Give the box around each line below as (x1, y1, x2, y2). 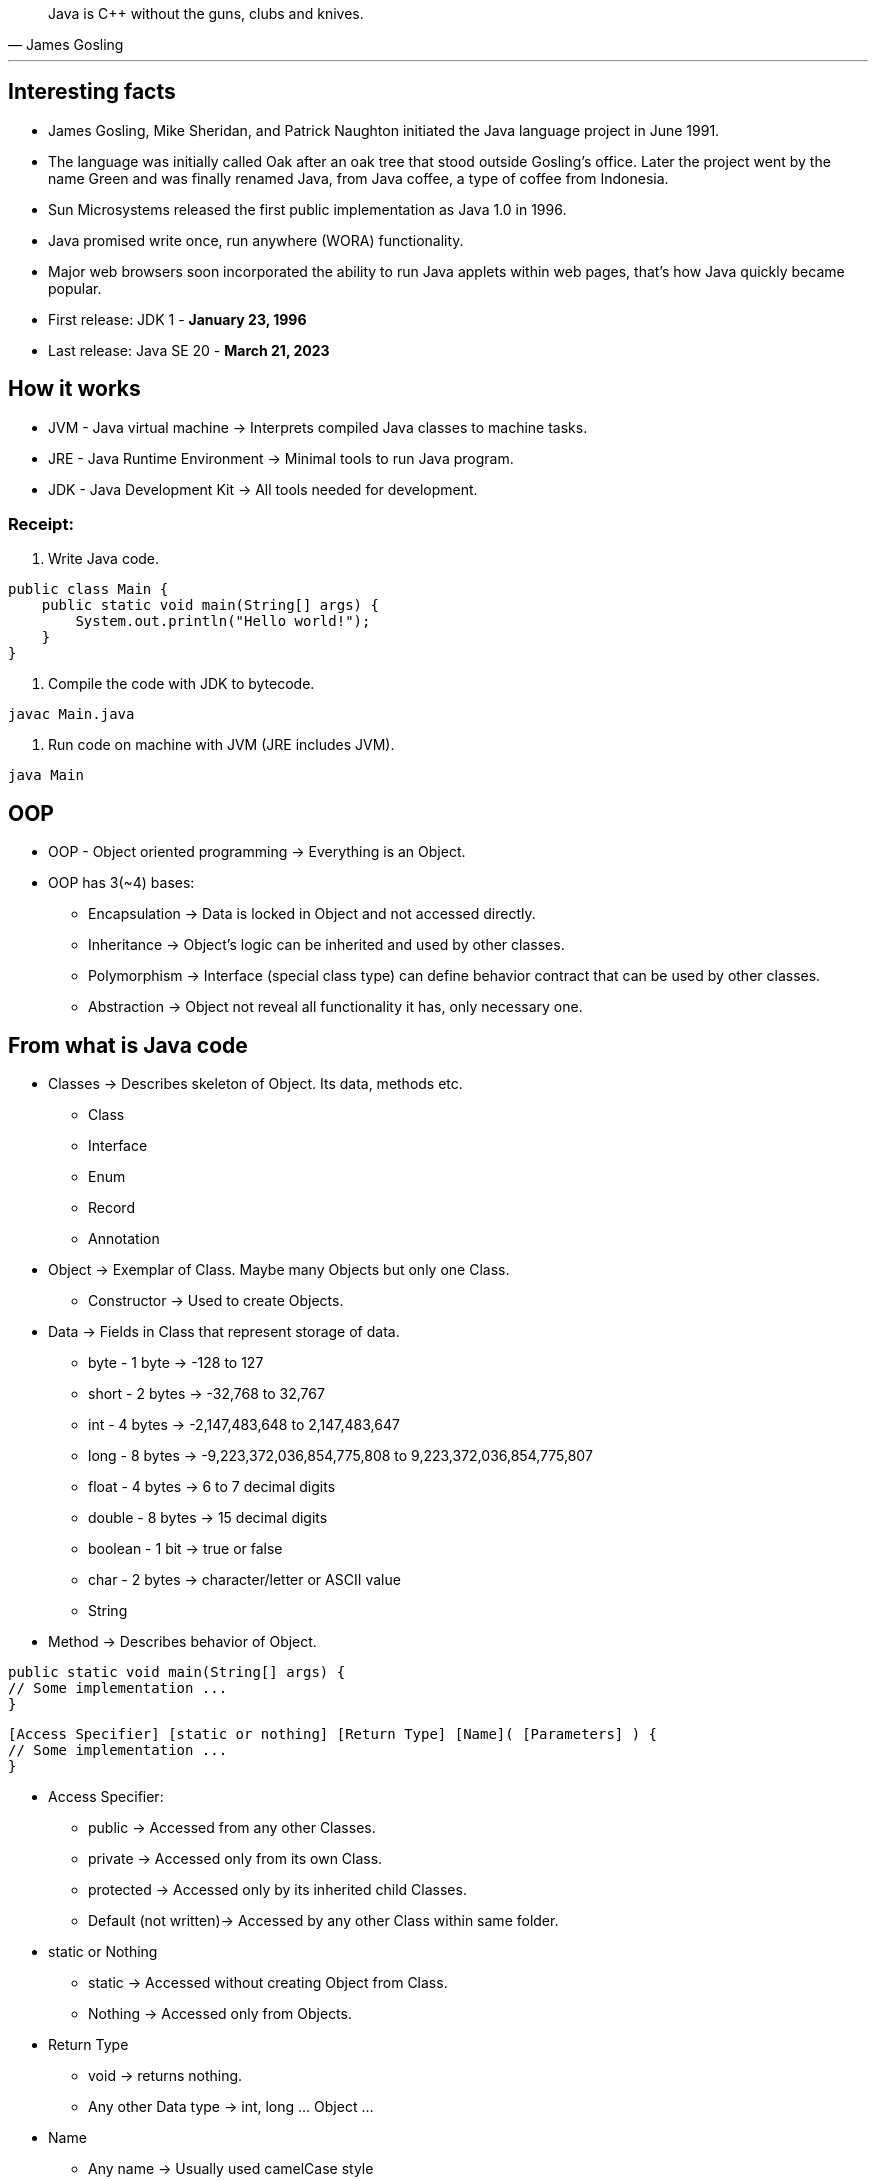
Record (88, 1199, 135, 1217)
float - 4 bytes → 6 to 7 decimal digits (88, 1478, 336, 1496)
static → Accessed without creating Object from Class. (88, 1974, 448, 1992)
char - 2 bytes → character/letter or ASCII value (88, 1571, 401, 1589)
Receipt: (8, 514, 74, 535)
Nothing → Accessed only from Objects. (88, 2005, 352, 2023)
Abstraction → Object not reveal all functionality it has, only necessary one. (88, 998, 583, 1016)
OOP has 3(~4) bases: (48, 874, 195, 892)
